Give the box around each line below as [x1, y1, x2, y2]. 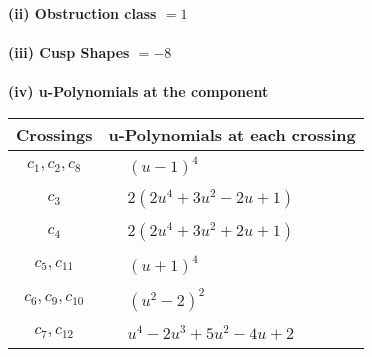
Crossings [16, 122, 93, 146]
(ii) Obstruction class [8, 3, 157, 23]
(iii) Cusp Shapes [8, 42, 130, 63]
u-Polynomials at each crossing [108, 122, 356, 146]
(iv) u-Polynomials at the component [8, 81, 269, 102]
